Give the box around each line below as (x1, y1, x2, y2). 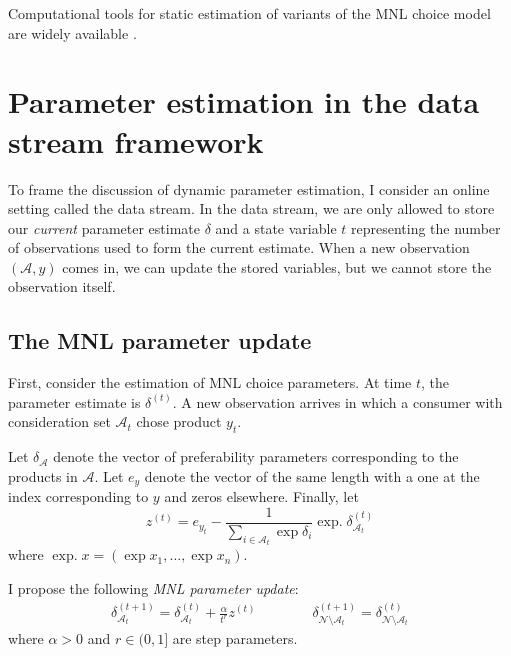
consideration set (8, 411, 111, 432)
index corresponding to (8, 486, 149, 507)
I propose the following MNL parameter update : (8, 577, 299, 598)
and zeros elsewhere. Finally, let (164, 486, 359, 507)
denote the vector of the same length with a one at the (144, 465, 480, 486)
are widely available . (8, 22, 137, 43)
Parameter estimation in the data (8, 81, 480, 122)
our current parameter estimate (8, 217, 200, 238)
